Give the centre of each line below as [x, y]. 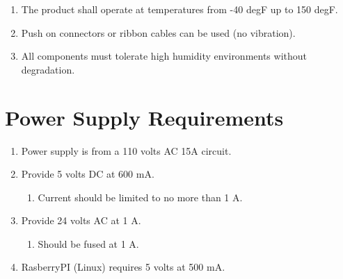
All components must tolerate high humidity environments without [164, 56]
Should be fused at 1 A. [88, 243]
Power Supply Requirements [144, 117]
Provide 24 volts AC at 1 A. [81, 220]
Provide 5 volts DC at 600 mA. [88, 174]
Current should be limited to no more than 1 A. [140, 197]
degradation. [48, 69]
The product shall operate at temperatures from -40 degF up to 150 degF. [180, 9]
